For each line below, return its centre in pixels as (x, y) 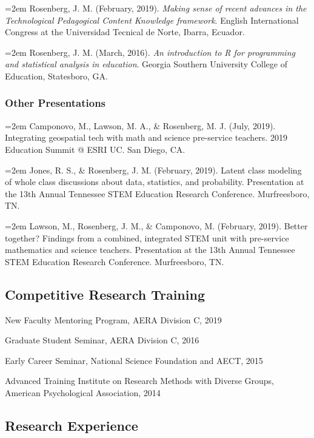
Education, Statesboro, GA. (57, 76)
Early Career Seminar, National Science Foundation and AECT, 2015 (134, 360)
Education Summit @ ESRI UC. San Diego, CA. (95, 149)
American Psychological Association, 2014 (83, 392)
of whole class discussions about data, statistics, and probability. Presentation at (155, 182)
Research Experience (72, 425)
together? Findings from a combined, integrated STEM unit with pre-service (147, 238)
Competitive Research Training (105, 294)
